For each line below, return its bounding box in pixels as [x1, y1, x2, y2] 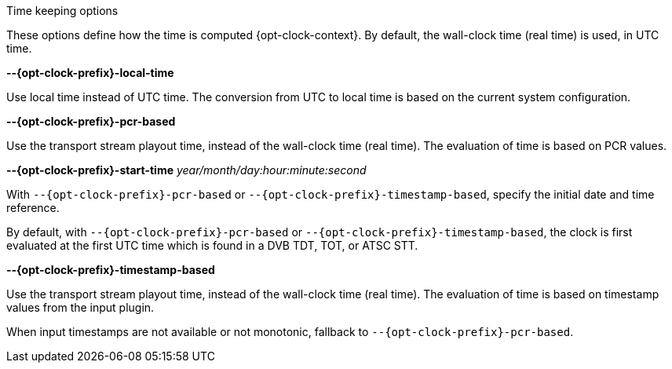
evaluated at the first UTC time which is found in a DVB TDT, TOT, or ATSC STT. [6, 239, 418, 252]
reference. [6, 201, 60, 214]
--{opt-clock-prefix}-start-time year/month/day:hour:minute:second [6, 163, 367, 177]
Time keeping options [6, 4, 119, 17]
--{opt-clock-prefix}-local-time [6, 66, 174, 79]
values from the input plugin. [6, 301, 155, 314]
